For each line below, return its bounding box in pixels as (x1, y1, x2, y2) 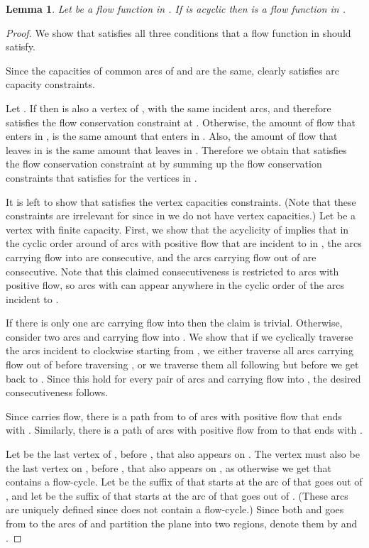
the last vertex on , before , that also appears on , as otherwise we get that (6, 460, 331, 475)
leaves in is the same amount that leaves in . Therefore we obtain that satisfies (6, 142, 347, 157)
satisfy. (6, 39, 35, 54)
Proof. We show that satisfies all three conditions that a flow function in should (6, 25, 351, 40)
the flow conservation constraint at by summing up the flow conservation (6, 156, 322, 171)
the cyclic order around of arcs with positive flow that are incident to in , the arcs (6, 236, 362, 251)
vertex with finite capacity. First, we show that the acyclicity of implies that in (6, 221, 349, 236)
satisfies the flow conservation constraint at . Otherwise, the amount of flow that (6, 114, 356, 129)
